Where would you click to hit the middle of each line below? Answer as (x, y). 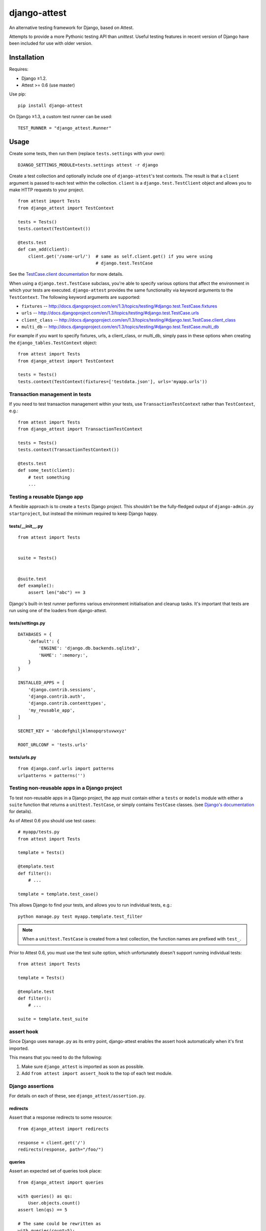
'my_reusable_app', (51, 710)
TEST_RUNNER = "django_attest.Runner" (65, 128)
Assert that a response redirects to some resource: (61, 1117)
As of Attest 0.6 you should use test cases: (52, 820)
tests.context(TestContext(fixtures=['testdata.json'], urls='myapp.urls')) (113, 381)
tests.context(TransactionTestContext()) (68, 450)
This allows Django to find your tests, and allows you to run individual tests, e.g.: (91, 905)
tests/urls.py (23, 757)
